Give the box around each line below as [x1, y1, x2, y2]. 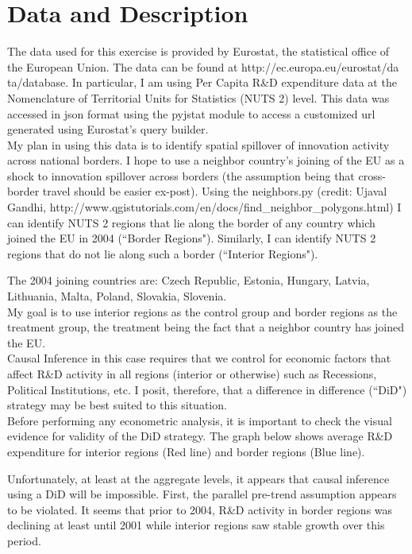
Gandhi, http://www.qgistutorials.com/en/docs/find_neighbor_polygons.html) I [7, 199, 402, 215]
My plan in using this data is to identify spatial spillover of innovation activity [7, 136, 390, 153]
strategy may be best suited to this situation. [7, 397, 227, 413]
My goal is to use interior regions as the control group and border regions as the [7, 303, 398, 320]
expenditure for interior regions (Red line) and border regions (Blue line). [7, 443, 365, 459]
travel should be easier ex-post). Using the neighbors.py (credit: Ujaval [42, 183, 387, 200]
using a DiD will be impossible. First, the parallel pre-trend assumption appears [7, 486, 397, 502]
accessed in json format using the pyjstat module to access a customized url [7, 105, 375, 122]
